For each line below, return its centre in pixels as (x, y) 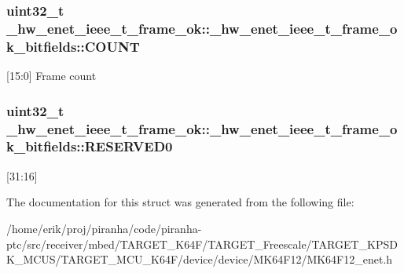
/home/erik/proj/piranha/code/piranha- (104, 228)
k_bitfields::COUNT (73, 46)
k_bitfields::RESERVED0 (90, 146)
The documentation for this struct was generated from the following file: (180, 202)
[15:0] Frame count (51, 76)
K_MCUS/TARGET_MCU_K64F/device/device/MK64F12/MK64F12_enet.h (200, 259)
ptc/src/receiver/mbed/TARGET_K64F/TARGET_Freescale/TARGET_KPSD (202, 244)
